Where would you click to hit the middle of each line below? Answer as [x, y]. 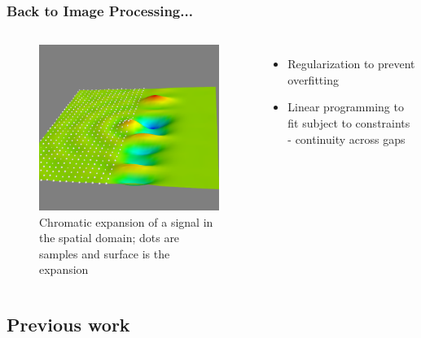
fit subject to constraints [349, 123]
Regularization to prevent [351, 64]
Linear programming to [346, 107]
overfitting [313, 79]
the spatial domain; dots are [110, 238]
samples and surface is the [105, 253]
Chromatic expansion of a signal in [126, 221]
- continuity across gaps [346, 139]
